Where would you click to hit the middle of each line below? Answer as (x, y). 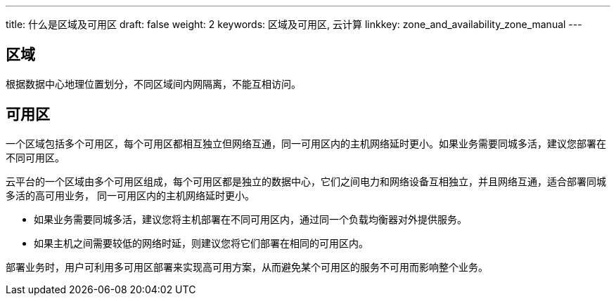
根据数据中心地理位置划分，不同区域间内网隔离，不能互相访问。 (153, 83)
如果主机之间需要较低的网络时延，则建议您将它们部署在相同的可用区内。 (201, 243)
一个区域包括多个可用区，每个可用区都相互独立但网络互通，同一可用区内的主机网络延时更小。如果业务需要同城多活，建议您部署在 (306, 143)
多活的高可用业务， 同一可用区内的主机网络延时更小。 (130, 195)
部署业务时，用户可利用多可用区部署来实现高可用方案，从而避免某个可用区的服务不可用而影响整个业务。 (247, 267)
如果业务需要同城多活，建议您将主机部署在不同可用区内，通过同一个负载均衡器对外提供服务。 (250, 219)
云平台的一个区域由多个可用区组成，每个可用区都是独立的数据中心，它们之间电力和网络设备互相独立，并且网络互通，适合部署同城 (306, 181)
